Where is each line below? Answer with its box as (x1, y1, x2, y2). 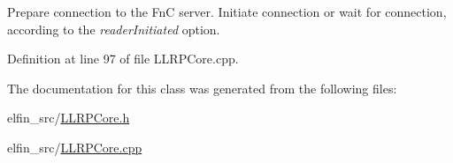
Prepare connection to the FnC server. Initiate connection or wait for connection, (7, 3, 447, 20)
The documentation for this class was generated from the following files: (7, 78, 397, 97)
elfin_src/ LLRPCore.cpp (7, 137, 142, 156)
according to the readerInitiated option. (7, 19, 220, 38)
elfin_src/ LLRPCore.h (7, 108, 130, 127)
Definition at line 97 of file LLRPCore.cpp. (7, 49, 239, 68)
